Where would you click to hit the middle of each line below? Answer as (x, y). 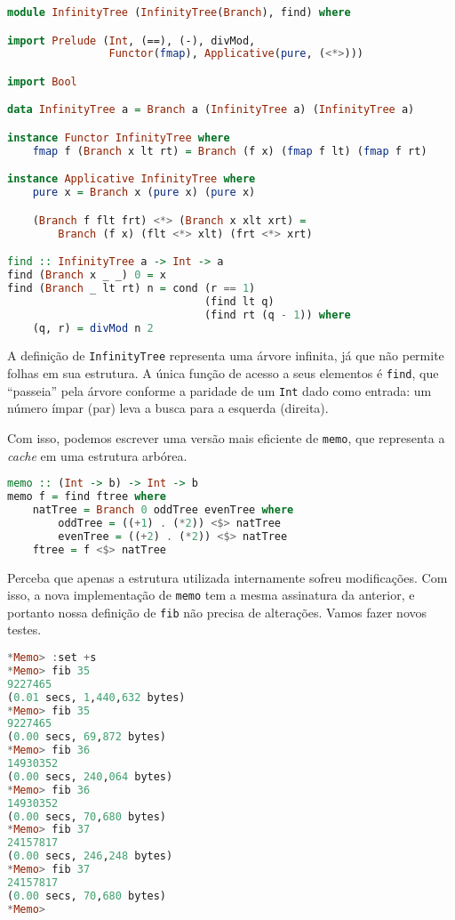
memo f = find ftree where (87, 497)
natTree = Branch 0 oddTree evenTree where (163, 510)
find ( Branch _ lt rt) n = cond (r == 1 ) (132, 288)
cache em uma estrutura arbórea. (97, 455)
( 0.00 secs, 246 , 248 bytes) (90, 856)
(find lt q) (239, 301)
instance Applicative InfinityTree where (132, 179)
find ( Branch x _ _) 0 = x (87, 275)
